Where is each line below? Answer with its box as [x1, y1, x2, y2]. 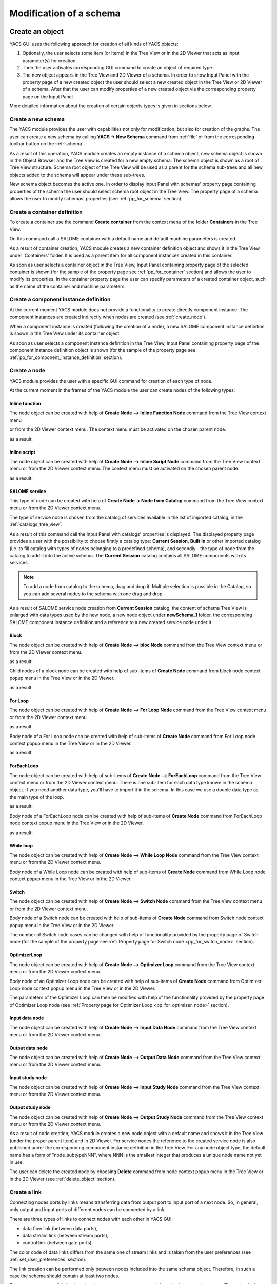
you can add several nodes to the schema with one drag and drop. [23, 591, 164, 597]
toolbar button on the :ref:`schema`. [9, 141, 85, 147]
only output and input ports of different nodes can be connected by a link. [9, 1206, 166, 1213]
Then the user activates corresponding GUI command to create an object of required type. [22, 65, 214, 71]
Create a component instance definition [9, 296, 111, 303]
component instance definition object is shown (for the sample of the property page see [9, 347, 196, 353]
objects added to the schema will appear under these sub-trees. [9, 172, 146, 178]
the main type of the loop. [9, 794, 64, 800]
